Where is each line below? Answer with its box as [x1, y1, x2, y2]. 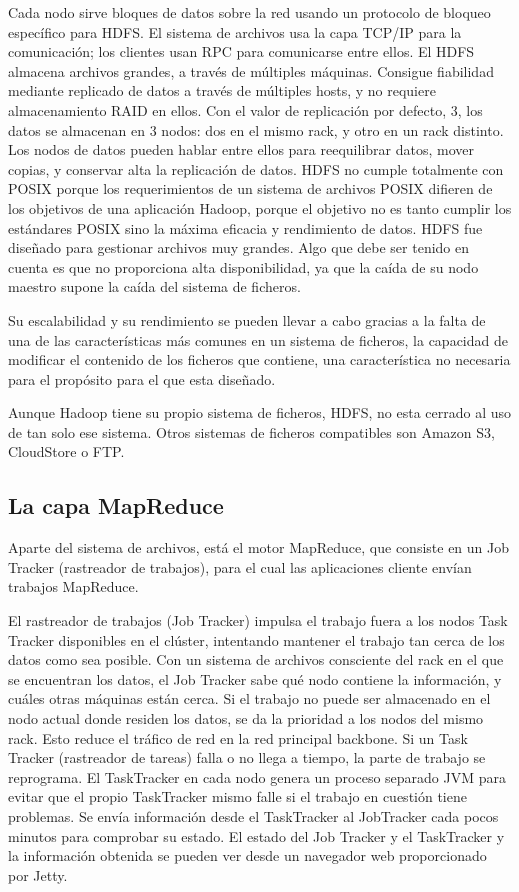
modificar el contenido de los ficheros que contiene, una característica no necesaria [8, 349, 511, 370]
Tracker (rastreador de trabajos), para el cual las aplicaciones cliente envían [8, 556, 472, 577]
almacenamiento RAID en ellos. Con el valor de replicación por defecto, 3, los [8, 99, 483, 120]
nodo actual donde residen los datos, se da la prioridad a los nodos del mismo [8, 708, 484, 729]
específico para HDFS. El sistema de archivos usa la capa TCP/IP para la [8, 21, 462, 42]
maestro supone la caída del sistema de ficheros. [8, 276, 301, 297]
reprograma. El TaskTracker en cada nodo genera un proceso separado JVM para [8, 766, 506, 787]
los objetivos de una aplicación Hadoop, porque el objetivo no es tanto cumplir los [8, 197, 512, 218]
